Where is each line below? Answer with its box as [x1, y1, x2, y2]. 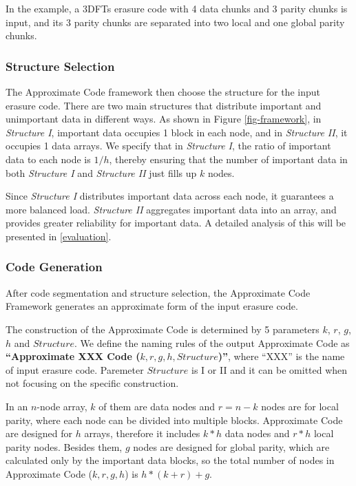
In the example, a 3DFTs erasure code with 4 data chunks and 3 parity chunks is [6, 1, 348, 15]
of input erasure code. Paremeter [6, 362, 144, 377]
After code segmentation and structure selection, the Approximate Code [6, 285, 311, 299]
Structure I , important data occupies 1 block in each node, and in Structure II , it [6, 125, 348, 139]
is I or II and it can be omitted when [191, 362, 348, 377]
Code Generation [6, 258, 103, 275]
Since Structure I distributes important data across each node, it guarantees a [6, 189, 334, 203]
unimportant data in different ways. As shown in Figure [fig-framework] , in [6, 112, 322, 126]
